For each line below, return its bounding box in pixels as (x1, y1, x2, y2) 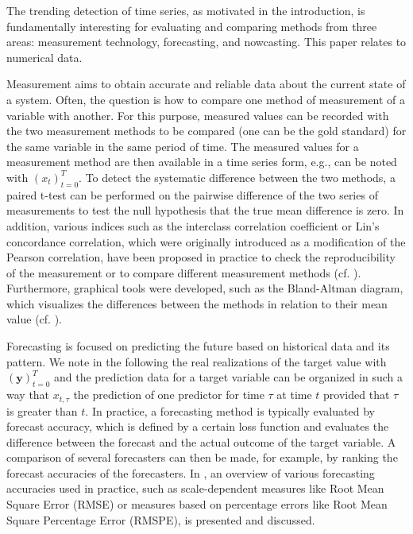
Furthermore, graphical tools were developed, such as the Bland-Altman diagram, (6, 280, 403, 296)
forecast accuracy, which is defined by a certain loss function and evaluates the (6, 418, 389, 435)
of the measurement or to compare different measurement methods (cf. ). (6, 264, 361, 281)
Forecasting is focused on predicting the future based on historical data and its (6, 338, 390, 354)
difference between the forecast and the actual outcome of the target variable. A (6, 433, 396, 450)
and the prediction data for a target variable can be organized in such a (54, 369, 403, 385)
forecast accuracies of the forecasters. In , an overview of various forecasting (6, 464, 375, 481)
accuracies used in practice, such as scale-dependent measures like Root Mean (6, 480, 384, 497)
